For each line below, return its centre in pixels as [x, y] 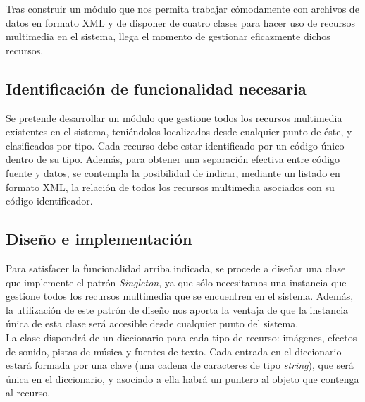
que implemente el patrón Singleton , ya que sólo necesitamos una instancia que [176, 282]
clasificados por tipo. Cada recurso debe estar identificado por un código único [175, 145]
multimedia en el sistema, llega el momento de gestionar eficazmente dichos [168, 36]
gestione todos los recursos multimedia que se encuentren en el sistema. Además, [180, 296]
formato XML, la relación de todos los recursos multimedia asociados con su [170, 187]
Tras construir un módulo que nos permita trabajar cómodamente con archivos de [182, 8]
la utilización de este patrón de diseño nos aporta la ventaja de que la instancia [177, 309]
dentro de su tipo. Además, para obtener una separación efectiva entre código [173, 159]
